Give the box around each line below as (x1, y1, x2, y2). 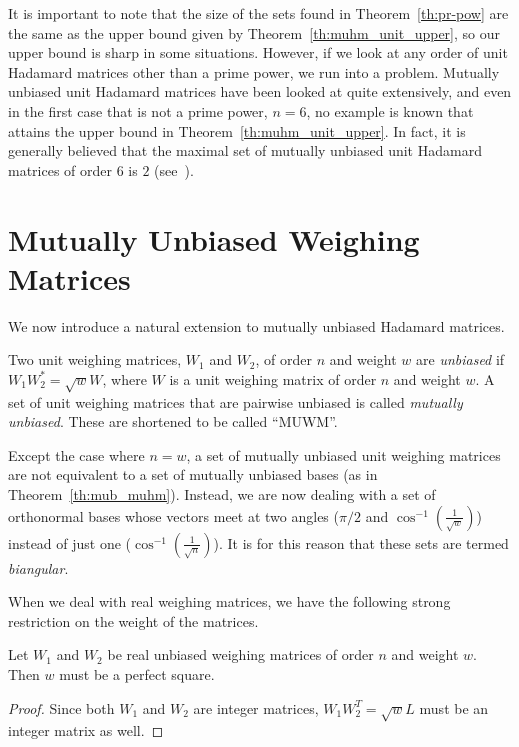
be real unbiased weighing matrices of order (107, 644, 374, 665)
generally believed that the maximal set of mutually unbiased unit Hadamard (8, 140, 482, 161)
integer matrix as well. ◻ (8, 720, 164, 741)
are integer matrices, (193, 697, 319, 718)
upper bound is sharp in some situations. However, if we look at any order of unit (8, 42, 508, 63)
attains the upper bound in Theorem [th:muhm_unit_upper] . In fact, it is (8, 120, 466, 141)
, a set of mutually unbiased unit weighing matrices (186, 444, 501, 465)
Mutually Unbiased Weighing (8, 218, 420, 259)
